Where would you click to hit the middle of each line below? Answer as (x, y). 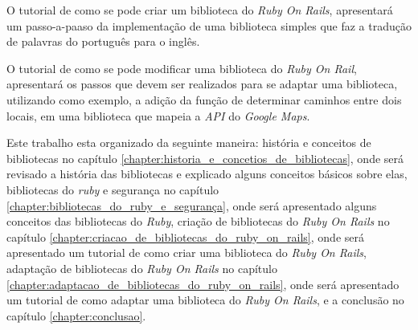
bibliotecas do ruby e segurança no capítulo (113, 189)
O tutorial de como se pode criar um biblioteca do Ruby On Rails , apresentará (200, 10)
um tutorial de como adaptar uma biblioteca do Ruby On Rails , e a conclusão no (205, 300)
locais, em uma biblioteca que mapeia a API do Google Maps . (158, 115)
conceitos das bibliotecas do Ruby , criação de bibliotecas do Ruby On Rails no (198, 221)
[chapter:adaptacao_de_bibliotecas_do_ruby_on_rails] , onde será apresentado (203, 284)
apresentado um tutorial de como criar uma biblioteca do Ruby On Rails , (186, 253)
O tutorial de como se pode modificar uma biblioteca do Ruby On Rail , (182, 68)
